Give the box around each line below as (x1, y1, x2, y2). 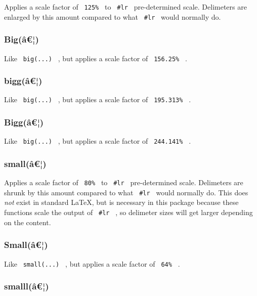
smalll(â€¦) (4, 280, 49, 292)
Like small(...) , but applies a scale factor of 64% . (4, 258, 180, 269)
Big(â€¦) (4, 33, 39, 46)
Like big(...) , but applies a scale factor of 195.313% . (4, 94, 191, 105)
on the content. (4, 217, 51, 227)
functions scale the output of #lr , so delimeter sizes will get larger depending (4, 207, 253, 218)
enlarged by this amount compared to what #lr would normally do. (4, 11, 221, 22)
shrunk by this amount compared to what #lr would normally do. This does (4, 187, 248, 197)
